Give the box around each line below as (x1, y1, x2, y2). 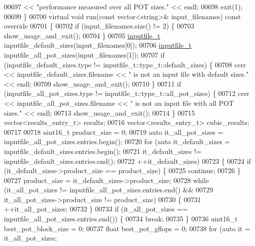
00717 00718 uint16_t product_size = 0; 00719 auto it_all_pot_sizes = (4, 126, 223, 137)
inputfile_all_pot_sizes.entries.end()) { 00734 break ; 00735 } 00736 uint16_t (4, 214, 238, 224)
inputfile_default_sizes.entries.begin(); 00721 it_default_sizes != (4, 146, 202, 156)
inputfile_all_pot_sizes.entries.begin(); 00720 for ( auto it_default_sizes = (4, 136, 230, 147)
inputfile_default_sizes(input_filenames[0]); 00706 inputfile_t (4, 40, 192, 50)
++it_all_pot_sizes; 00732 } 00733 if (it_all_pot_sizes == (4, 204, 188, 214)
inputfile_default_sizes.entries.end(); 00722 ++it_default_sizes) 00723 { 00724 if (4, 155, 251, 166)
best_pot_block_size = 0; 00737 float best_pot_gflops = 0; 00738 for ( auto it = (4, 223, 251, 233)
